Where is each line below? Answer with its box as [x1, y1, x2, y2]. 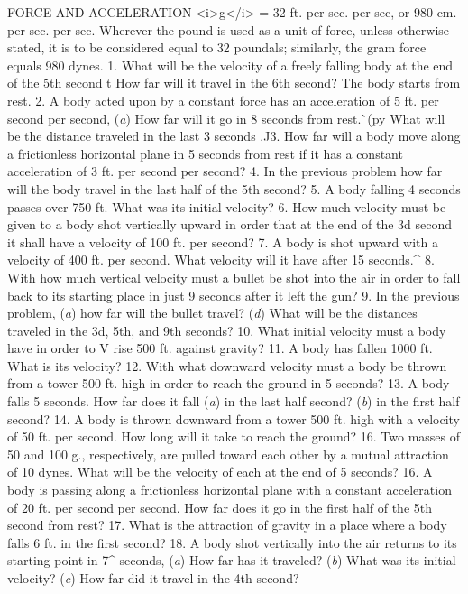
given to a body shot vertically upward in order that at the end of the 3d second [7, 215, 453, 234]
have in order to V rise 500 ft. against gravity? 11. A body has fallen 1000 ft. [7, 339, 433, 357]
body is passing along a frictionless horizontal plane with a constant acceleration [7, 480, 452, 499]
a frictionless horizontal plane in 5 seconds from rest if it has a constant [7, 144, 403, 162]
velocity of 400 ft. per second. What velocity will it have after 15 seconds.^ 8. [7, 250, 435, 269]
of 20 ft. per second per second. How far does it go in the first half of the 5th [7, 497, 433, 516]
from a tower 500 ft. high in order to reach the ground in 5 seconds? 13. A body [7, 374, 450, 393]
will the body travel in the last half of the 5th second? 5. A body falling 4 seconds [7, 179, 461, 198]
